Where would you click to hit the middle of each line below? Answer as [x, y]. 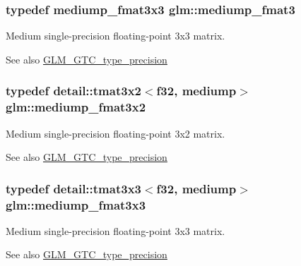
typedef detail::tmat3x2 [73, 91]
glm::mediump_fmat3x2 [76, 107]
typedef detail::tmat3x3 [73, 188]
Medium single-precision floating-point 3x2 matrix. [116, 133]
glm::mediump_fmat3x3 [76, 204]
